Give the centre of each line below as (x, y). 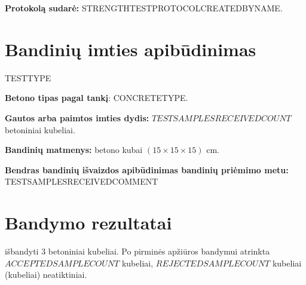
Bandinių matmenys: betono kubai (74, 150)
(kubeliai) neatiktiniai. (46, 275)
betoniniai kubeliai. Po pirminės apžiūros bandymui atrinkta (159, 251)
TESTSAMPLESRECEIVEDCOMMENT (82, 181)
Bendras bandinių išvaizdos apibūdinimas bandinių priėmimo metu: (147, 169)
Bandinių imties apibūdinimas (131, 49)
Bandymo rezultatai (88, 223)
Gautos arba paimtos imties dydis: (77, 117)
